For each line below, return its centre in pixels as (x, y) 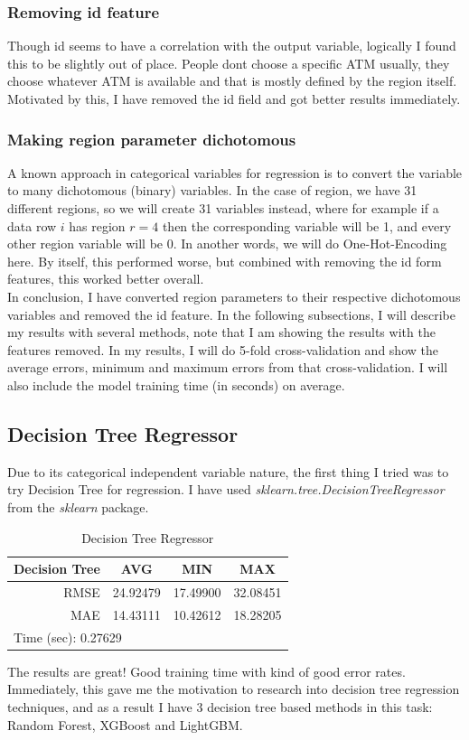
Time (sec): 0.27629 (68, 637)
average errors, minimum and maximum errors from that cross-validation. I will (228, 367)
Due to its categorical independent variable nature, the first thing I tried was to (228, 471)
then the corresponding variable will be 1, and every (307, 225)
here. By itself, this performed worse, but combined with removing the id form (225, 261)
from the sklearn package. (78, 506)
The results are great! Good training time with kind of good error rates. (206, 671)
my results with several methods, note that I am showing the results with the (221, 332)
